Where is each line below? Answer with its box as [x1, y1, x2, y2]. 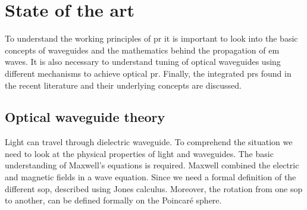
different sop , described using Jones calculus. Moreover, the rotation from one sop [5, 182, 303, 195]
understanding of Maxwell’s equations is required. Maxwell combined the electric [5, 159, 299, 171]
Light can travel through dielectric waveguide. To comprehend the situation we [5, 136, 293, 148]
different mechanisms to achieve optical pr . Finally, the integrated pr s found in [5, 67, 292, 79]
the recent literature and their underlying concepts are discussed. [5, 79, 242, 91]
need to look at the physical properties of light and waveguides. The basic [5, 147, 274, 159]
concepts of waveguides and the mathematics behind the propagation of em [5, 43, 280, 56]
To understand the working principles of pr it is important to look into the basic [5, 32, 298, 45]
